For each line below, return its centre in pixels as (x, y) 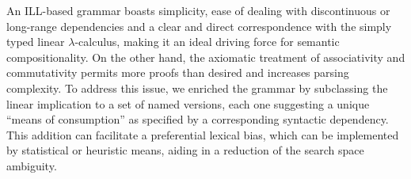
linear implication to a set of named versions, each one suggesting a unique (188, 103)
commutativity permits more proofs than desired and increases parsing (178, 72)
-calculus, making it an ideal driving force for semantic (207, 42)
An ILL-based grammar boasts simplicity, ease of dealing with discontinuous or (198, 10)
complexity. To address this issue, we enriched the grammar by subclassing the (197, 88)
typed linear (36, 42)
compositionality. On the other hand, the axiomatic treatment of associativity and (206, 57)
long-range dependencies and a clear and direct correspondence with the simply (199, 26)
